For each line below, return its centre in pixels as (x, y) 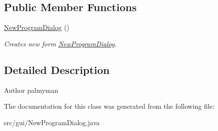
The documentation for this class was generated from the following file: (109, 106)
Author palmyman (31, 90)
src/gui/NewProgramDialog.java (52, 122)
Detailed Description (57, 69)
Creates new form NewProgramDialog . (60, 43)
